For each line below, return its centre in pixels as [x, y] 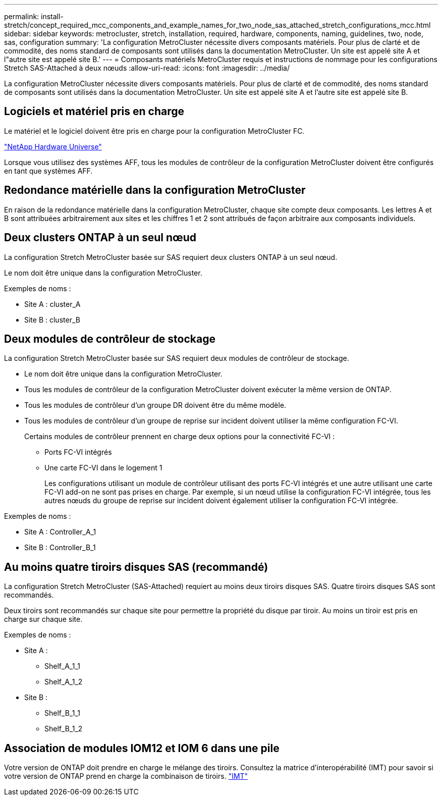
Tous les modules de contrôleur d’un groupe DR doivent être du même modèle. [155, 405]
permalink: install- [34, 16]
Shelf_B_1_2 [64, 729]
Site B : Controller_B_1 [60, 548]
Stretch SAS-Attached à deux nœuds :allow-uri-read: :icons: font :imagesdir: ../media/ [147, 68]
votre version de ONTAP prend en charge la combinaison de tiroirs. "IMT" [126, 776]
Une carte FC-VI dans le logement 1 [103, 468]
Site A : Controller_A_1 [60, 532]
